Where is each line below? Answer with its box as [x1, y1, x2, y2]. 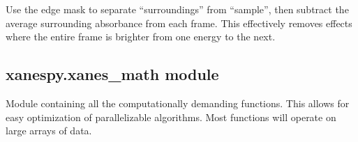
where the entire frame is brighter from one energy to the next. [6, 29, 276, 44]
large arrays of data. [6, 123, 92, 138]
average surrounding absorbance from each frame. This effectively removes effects [6, 15, 352, 30]
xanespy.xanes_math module [6, 63, 219, 85]
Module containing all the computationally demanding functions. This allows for [6, 95, 350, 110]
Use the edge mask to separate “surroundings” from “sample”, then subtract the [6, 2, 349, 16]
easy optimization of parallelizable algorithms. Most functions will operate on [6, 109, 336, 124]
